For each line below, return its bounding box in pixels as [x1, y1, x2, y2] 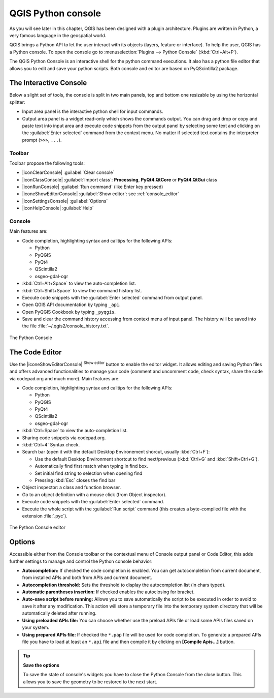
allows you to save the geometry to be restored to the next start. [23, 679, 157, 685]
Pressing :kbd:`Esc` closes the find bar [35, 477, 116, 483]
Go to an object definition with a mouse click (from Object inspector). [22, 491, 167, 498]
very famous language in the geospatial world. [9, 32, 107, 38]
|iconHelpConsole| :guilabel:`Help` [22, 205, 94, 211]
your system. [22, 624, 50, 630]
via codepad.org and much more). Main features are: [9, 375, 120, 381]
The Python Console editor [9, 524, 66, 531]
